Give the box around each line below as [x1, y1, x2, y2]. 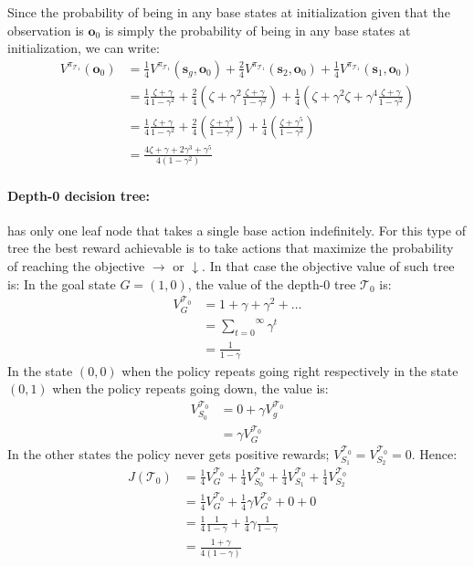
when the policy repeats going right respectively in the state [121, 361, 458, 380]
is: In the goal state [7, 274, 116, 293]
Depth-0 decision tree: [7, 185, 150, 204]
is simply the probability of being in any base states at [104, 20, 411, 39]
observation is [7, 20, 84, 39]
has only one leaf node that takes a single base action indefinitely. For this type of [7, 220, 466, 239]
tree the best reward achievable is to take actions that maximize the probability [7, 238, 454, 257]
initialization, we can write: [7, 38, 160, 58]
